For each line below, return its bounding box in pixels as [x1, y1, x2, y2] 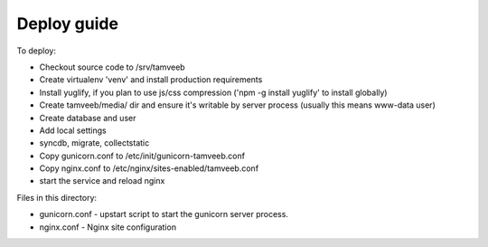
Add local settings [39, 125, 108, 136]
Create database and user [39, 112, 136, 123]
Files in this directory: [16, 192, 98, 203]
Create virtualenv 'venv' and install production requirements [39, 74, 263, 85]
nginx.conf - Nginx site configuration [39, 222, 176, 233]
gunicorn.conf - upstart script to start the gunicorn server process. [39, 209, 289, 220]
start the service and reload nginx [39, 176, 165, 186]
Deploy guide [16, 14, 119, 33]
